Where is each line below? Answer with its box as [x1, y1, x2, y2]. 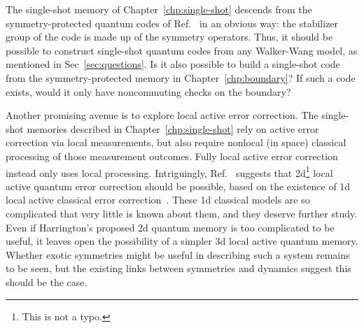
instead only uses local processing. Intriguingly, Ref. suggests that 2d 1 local [6, 163, 333, 180]
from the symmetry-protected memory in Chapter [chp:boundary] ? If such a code [6, 70, 356, 85]
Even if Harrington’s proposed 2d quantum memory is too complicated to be [6, 220, 335, 234]
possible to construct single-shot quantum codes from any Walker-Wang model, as [6, 43, 358, 57]
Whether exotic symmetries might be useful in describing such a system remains [6, 247, 350, 262]
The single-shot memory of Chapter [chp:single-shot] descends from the [6, 2, 312, 16]
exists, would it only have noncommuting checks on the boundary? [6, 84, 291, 99]
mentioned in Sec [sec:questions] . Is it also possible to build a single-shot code [6, 57, 340, 71]
